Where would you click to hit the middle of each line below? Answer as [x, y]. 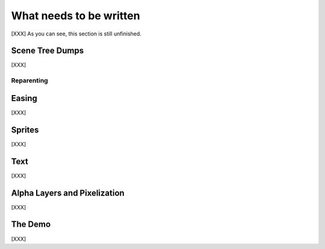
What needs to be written [76, 16]
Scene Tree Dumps [48, 51]
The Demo [31, 225]
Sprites [25, 130]
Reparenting [29, 81]
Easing [24, 98]
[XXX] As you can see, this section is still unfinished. [76, 34]
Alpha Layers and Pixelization [68, 193]
